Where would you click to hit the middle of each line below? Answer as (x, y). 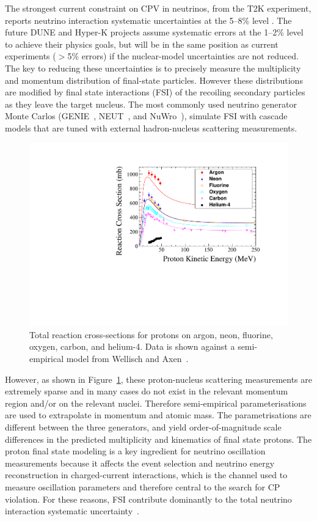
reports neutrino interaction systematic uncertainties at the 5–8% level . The (148, 20)
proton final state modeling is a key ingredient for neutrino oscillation (135, 451)
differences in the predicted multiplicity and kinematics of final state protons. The (158, 439)
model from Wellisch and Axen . (127, 358)
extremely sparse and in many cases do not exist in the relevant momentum (147, 391)
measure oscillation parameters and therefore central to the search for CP (143, 486)
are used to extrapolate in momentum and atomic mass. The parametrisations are (158, 415)
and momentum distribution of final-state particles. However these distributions (154, 80)
